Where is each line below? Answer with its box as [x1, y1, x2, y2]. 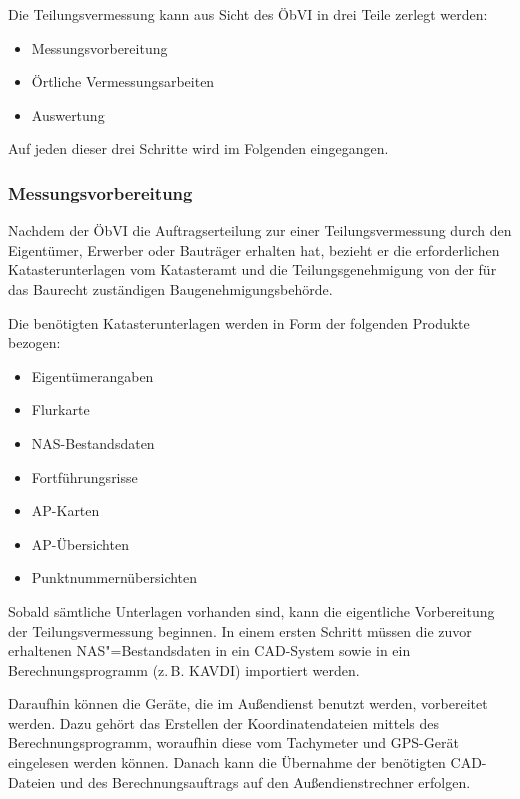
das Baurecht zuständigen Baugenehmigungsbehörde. [8, 278, 333, 299]
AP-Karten [31, 500, 100, 521]
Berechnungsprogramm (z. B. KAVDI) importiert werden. [8, 659, 360, 680]
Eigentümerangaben [31, 365, 154, 386]
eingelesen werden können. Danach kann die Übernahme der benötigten [8, 752, 446, 773]
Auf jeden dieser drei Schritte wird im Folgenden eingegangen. [8, 138, 389, 159]
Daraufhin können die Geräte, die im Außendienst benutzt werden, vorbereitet [8, 693, 488, 714]
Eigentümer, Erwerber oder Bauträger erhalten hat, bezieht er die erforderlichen [8, 239, 500, 260]
